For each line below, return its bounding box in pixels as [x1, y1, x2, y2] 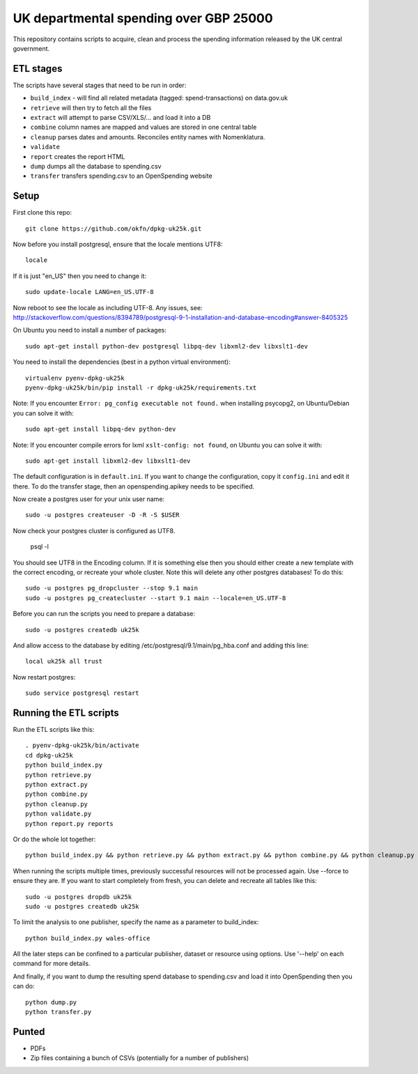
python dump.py [25, 998, 77, 1006]
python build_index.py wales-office [25, 934, 150, 942]
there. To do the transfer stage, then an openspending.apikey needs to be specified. [13, 482, 255, 491]
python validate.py [25, 810, 92, 818]
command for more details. [13, 959, 91, 968]
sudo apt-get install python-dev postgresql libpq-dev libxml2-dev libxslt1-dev [25, 342, 309, 350]
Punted [13, 1025, 45, 1038]
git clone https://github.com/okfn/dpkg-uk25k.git [25, 224, 202, 233]
